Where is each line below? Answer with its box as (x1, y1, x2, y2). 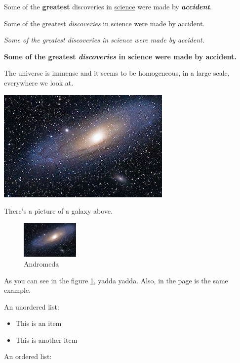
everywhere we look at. (4, 77, 74, 88)
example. (4, 285, 31, 295)
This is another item (15, 334, 78, 345)
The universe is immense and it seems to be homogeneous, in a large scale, (4, 68, 230, 78)
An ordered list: (4, 351, 52, 362)
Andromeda (24, 258, 59, 269)
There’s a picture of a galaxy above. (4, 206, 113, 216)
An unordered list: (4, 301, 59, 312)
